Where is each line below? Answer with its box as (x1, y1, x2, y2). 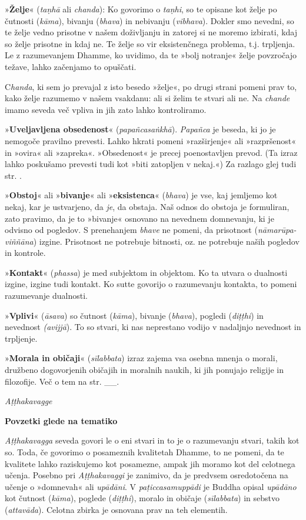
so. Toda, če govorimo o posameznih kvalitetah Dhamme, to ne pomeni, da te (5, 446, 284, 458)
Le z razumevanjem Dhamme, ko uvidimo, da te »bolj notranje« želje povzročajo (5, 49, 297, 61)
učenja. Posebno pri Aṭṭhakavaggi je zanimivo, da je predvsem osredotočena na (5, 469, 288, 481)
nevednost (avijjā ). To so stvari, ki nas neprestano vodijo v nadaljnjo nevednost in (5, 321, 301, 333)
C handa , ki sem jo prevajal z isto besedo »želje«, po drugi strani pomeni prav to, (5, 80, 297, 92)
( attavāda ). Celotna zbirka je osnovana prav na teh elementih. (5, 503, 228, 515)
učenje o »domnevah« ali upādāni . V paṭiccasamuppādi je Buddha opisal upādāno (5, 480, 297, 492)
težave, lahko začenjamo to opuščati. (5, 60, 137, 72)
